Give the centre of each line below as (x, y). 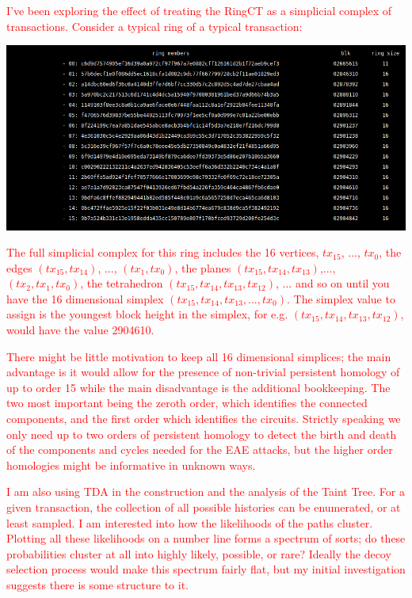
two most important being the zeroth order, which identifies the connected (187, 403)
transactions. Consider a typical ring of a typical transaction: (154, 26)
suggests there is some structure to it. (97, 584)
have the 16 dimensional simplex (85, 298)
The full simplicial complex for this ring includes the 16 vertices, (163, 252)
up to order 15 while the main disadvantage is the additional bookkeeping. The (198, 387)
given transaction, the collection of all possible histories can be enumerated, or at (204, 507)
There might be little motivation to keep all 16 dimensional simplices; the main (199, 356)
